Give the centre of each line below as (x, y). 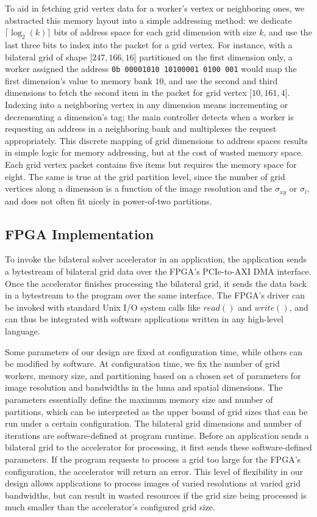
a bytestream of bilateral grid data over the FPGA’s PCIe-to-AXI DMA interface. (158, 271)
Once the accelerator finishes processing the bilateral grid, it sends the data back (156, 283)
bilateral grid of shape (46, 56)
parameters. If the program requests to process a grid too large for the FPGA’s (153, 459)
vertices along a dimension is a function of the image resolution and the (139, 188)
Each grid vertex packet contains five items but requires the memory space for (151, 164)
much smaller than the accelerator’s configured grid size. (110, 507)
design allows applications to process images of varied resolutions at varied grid (153, 483)
